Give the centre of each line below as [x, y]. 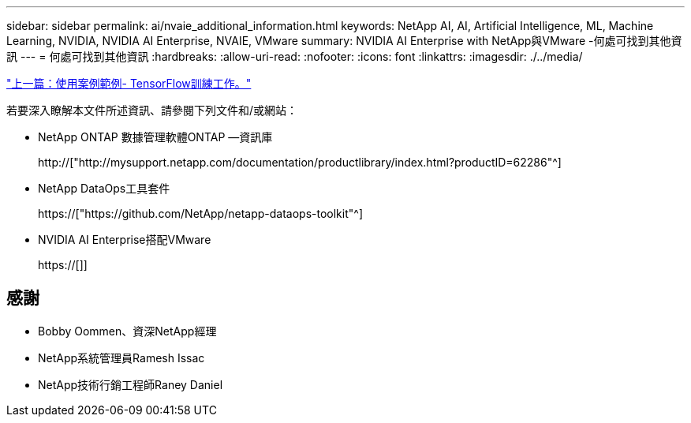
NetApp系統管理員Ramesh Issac [121, 357]
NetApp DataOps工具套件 [104, 188]
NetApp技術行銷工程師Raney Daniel [131, 384]
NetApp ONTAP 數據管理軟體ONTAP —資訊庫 [155, 137]
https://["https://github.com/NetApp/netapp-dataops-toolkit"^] [201, 213]
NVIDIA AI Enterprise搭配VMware [125, 240]
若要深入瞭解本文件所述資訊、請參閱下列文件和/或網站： [152, 110]
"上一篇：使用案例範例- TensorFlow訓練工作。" [129, 83]
